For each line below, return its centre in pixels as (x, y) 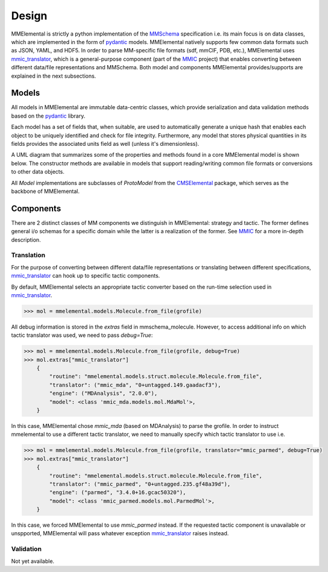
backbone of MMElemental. (45, 191)
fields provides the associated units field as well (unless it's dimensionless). (105, 143)
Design (29, 16)
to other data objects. (38, 172)
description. (26, 240)
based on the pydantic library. (48, 116)
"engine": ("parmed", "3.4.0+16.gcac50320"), (118, 492)
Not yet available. (33, 561)
